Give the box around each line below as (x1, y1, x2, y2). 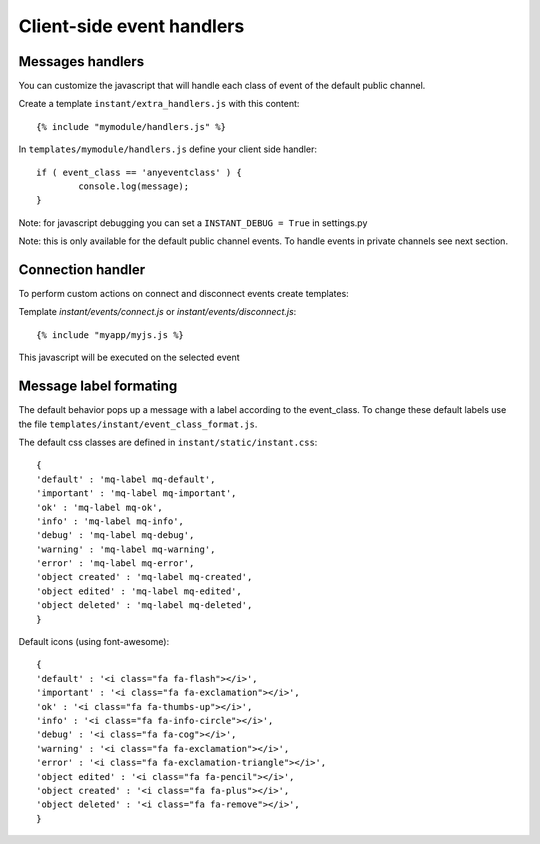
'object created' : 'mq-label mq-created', (36, 571, 253, 583)
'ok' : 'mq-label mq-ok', (36, 501, 164, 513)
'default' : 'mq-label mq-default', (36, 473, 216, 485)
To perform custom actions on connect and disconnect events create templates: (18, 288, 349, 300)
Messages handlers (18, 53, 145, 70)
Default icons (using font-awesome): (18, 636, 170, 648)
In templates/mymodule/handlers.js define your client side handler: (18, 143, 317, 155)
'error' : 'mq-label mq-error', (36, 558, 195, 569)
